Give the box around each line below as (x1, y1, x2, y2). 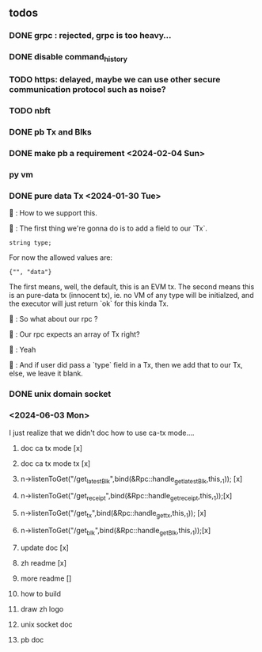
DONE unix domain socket (9, 388, 112, 399)
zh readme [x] (20, 558, 66, 567)
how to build (20, 589, 62, 598)
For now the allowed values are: (9, 253, 113, 262)
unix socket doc (20, 620, 74, 629)
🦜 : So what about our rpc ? (9, 315, 98, 324)
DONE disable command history (9, 51, 128, 64)
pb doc (20, 635, 44, 644)
